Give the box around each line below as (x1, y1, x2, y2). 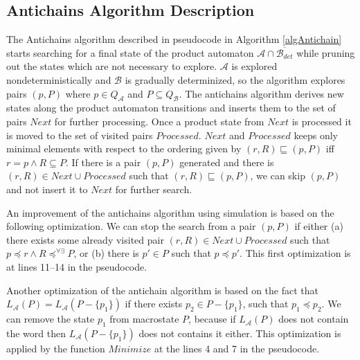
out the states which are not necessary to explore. (6, 59, 217, 73)
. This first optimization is (240, 246, 351, 260)
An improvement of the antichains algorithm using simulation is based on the (6, 205, 334, 219)
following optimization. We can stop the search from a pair (6, 219, 256, 233)
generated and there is (179, 154, 274, 169)
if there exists (125, 296, 183, 311)
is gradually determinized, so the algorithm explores (125, 72, 345, 87)
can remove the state (6, 312, 95, 326)
